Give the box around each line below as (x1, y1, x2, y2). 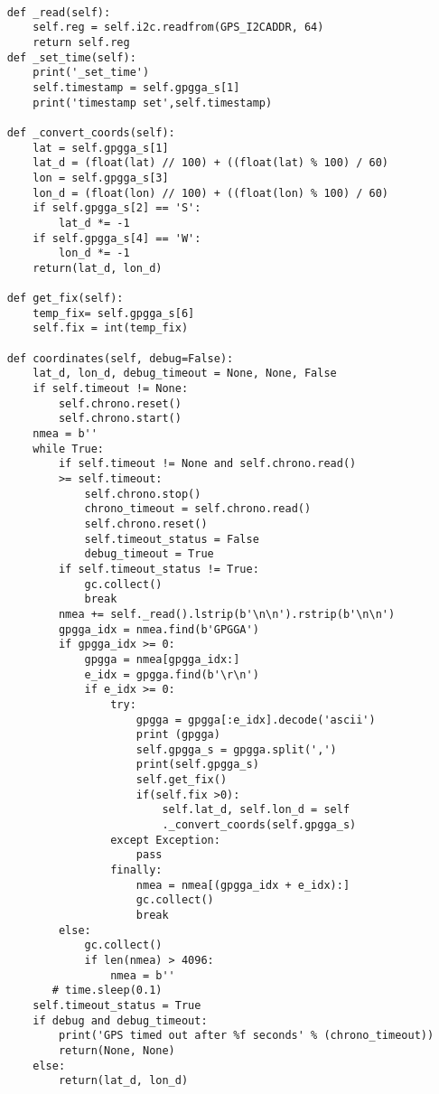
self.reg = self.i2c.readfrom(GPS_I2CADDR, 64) (33, 21, 324, 34)
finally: (110, 864, 163, 877)
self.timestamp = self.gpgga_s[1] (33, 80, 240, 94)
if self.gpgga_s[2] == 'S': (33, 201, 201, 215)
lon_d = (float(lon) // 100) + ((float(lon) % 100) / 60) (33, 186, 389, 200)
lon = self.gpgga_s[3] (33, 171, 169, 184)
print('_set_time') (33, 66, 150, 79)
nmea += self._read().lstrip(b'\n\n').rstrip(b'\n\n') (58, 607, 396, 621)
